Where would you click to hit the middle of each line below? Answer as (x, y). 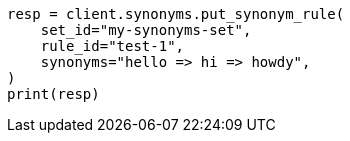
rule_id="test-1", (112, 46)
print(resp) (53, 94)
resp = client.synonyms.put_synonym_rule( (176, 14)
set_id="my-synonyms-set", (146, 30)
